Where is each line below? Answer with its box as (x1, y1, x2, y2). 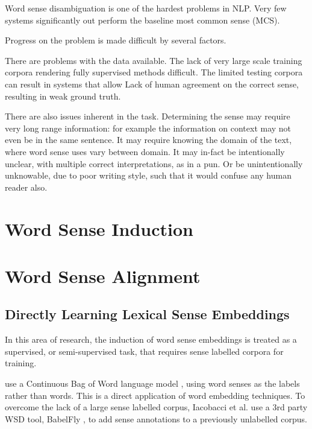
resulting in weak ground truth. (5, 89, 121, 102)
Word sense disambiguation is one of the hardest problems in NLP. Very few (5, 2, 287, 14)
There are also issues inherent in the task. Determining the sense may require (5, 110, 290, 122)
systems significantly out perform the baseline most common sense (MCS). (5, 13, 280, 26)
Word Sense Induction (5, 216, 193, 241)
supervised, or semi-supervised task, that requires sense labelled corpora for (5, 345, 284, 357)
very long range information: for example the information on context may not (5, 121, 292, 134)
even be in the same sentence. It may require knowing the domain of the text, (5, 133, 292, 146)
